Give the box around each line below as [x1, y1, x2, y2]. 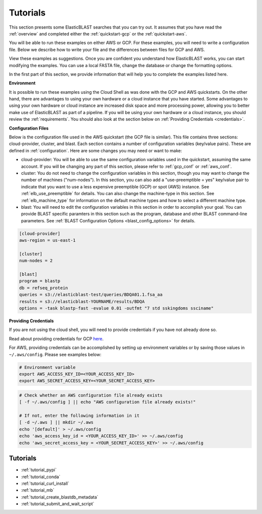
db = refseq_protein [19, 285, 68, 291]
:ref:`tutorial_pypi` [21, 467, 57, 473]
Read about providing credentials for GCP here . [9, 335, 104, 342]
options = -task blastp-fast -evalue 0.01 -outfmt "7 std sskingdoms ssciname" [19, 305, 214, 311]
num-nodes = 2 [19, 258, 53, 264]
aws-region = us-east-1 [19, 238, 76, 243]
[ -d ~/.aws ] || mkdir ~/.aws [19, 420, 94, 425]
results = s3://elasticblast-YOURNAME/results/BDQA [19, 298, 145, 304]
